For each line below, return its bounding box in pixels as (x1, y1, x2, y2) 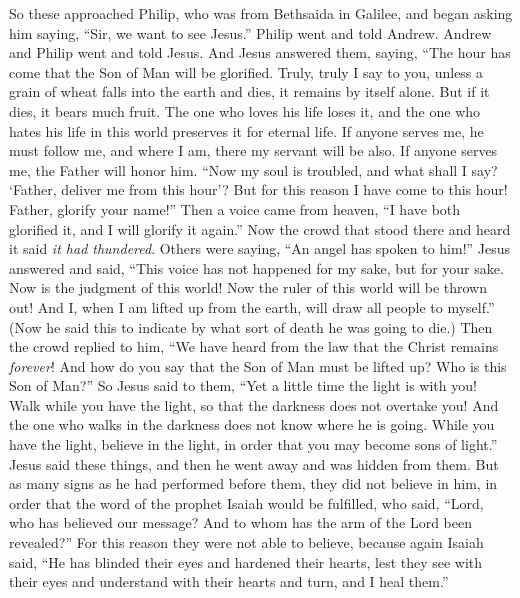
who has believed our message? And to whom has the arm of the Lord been (9, 512, 472, 533)
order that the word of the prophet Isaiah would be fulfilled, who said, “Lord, (9, 492, 484, 513)
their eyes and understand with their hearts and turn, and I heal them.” (9, 571, 449, 592)
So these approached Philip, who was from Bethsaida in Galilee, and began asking (9, 3, 513, 23)
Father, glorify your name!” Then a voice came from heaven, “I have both (9, 198, 461, 219)
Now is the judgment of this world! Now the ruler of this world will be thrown (9, 277, 487, 298)
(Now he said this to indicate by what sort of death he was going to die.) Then (9, 316, 493, 337)
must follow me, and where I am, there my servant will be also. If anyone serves (9, 140, 498, 161)
